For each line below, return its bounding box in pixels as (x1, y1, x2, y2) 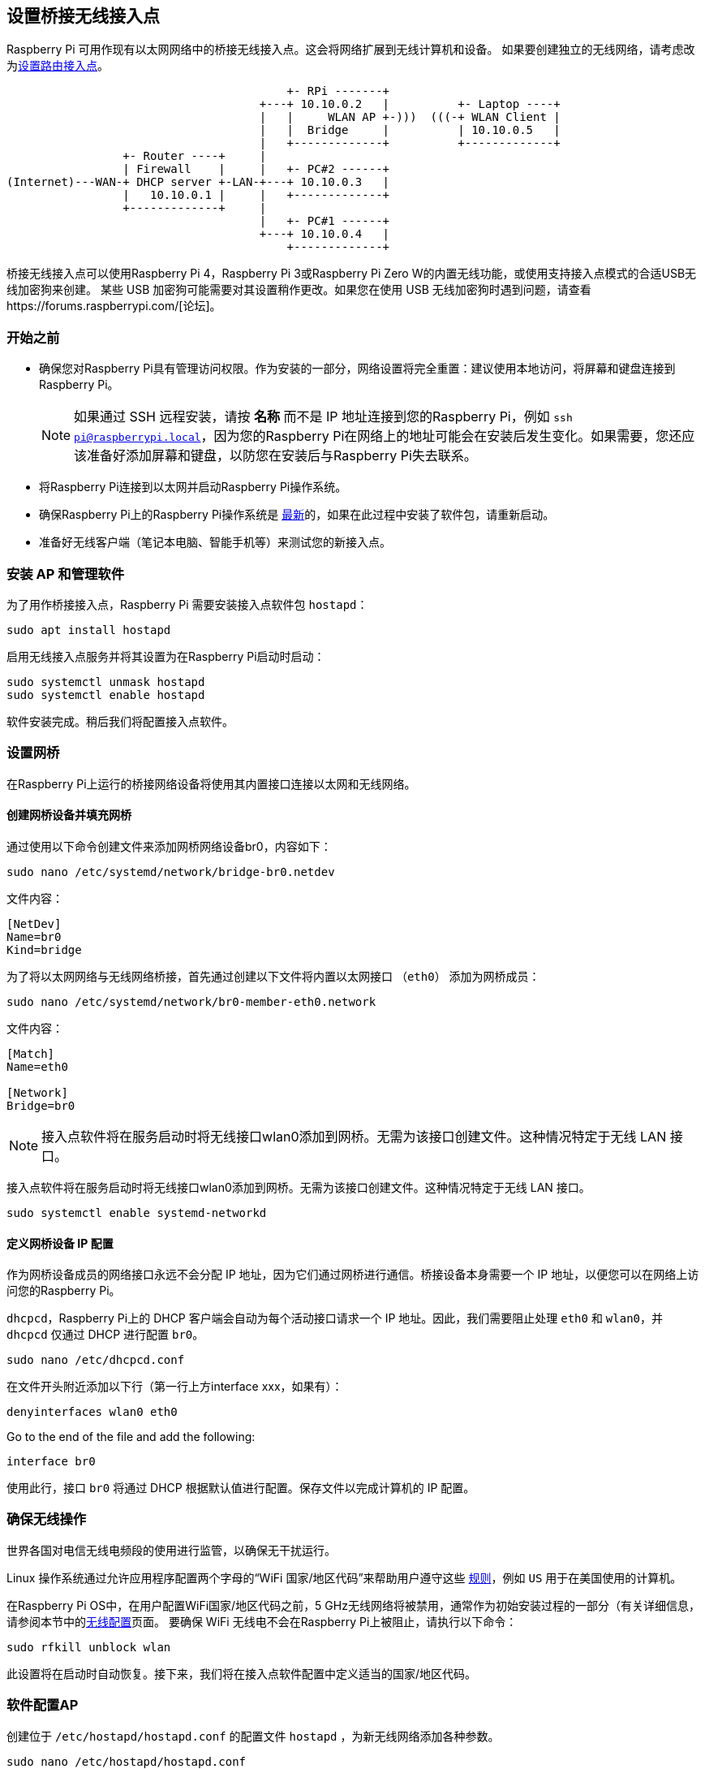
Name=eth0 (6, 1059, 68, 1073)
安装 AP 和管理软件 (6, 565, 125, 582)
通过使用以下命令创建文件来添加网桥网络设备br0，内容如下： (6, 839, 332, 853)
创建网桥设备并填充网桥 (6, 808, 131, 822)
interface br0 (6, 1455, 96, 1469)
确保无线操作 (6, 1511, 87, 1528)
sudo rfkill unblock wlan (6, 1640, 171, 1654)
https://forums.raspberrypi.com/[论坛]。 (6, 299, 221, 313)
